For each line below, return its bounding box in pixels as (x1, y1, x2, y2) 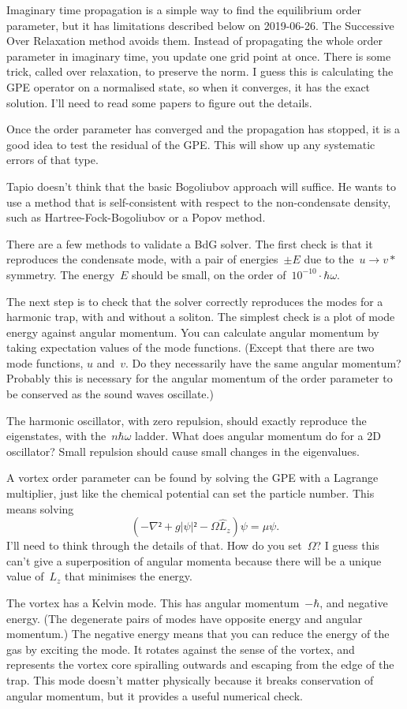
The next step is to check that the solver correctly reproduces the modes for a (6, 293, 383, 309)
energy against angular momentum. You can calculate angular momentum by (6, 323, 379, 340)
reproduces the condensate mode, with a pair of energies (6, 251, 278, 267)
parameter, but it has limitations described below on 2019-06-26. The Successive (6, 17, 394, 33)
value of (6, 568, 44, 584)
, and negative (319, 595, 388, 610)
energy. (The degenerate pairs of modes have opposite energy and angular (6, 610, 363, 626)
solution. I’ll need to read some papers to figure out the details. (6, 94, 312, 110)
